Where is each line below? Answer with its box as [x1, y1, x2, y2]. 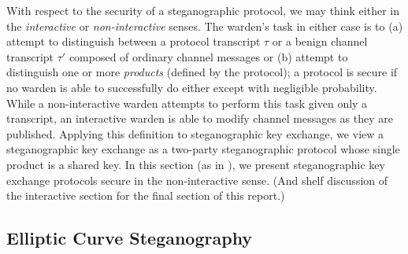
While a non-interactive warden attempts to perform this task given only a [6, 94, 368, 111]
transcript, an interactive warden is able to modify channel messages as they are [6, 110, 394, 127]
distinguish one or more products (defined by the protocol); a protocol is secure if [6, 64, 398, 80]
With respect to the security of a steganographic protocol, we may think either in [6, 2, 399, 18]
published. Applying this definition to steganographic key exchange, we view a [6, 125, 384, 142]
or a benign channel [272, 33, 368, 50]
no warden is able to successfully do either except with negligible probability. [6, 79, 377, 95]
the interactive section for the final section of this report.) [6, 187, 285, 204]
